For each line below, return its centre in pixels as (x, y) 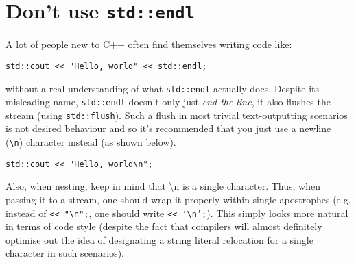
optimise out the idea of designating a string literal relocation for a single (159, 239)
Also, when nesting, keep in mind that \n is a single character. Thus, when (163, 186)
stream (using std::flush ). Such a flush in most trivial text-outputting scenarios (177, 115)
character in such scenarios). (65, 253)
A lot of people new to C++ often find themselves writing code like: (149, 44)
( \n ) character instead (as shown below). (91, 142)
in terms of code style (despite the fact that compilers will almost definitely (164, 226)
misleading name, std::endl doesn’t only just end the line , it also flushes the (168, 102)
